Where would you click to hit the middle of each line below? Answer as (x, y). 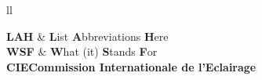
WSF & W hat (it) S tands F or (82, 51)
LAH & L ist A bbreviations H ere (87, 36)
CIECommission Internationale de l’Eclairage (131, 66)
